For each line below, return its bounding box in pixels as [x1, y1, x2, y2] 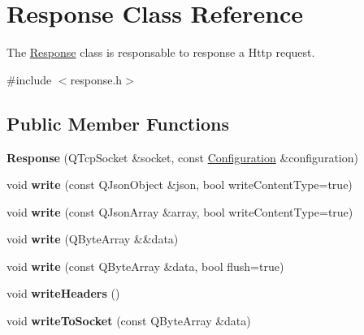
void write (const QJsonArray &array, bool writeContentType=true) [6, 203, 353, 220]
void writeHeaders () [6, 285, 120, 302]
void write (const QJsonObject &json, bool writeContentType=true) [6, 176, 353, 193]
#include [6, 71, 52, 88]
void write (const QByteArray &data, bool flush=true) [6, 257, 284, 274]
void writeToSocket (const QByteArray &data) [6, 312, 251, 329]
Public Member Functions [6, 110, 229, 135]
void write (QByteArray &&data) [6, 230, 179, 247]
